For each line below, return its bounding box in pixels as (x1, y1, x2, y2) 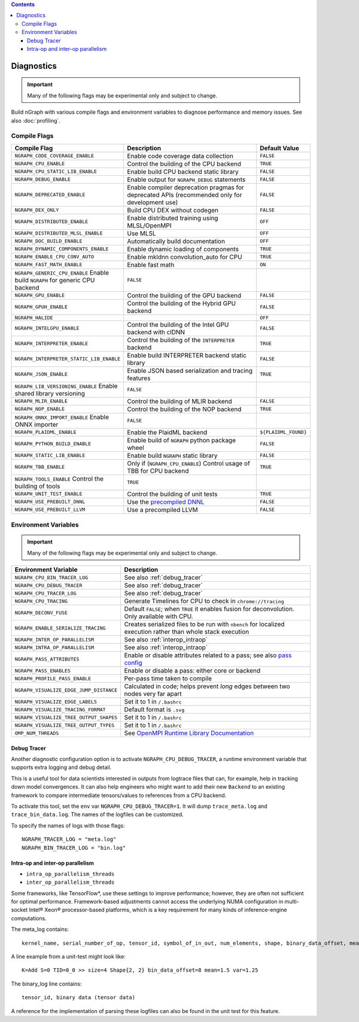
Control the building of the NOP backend (126, 404, 242, 413)
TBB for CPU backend (126, 467, 189, 475)
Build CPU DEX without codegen (126, 206, 218, 214)
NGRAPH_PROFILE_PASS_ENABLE (14, 675, 92, 682)
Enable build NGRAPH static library (126, 451, 218, 460)
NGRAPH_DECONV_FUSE (14, 609, 68, 616)
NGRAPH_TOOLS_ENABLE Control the (14, 474, 104, 483)
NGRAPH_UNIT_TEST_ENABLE (14, 491, 83, 497)
